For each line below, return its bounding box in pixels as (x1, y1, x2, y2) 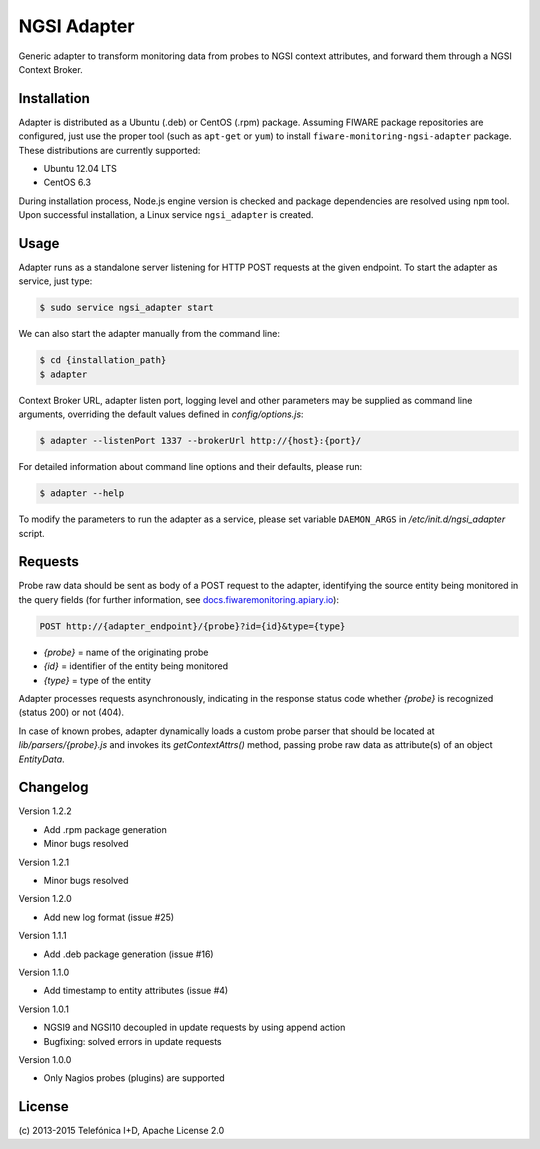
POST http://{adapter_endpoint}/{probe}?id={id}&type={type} (39, 620, 346, 632)
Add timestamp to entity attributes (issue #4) (43, 985, 229, 997)
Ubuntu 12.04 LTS (43, 163, 117, 175)
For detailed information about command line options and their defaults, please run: (18, 461, 363, 473)
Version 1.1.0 (18, 966, 70, 978)
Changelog (18, 779, 89, 796)
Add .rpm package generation (43, 823, 167, 835)
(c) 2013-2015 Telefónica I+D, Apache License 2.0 (18, 1125, 225, 1137)
